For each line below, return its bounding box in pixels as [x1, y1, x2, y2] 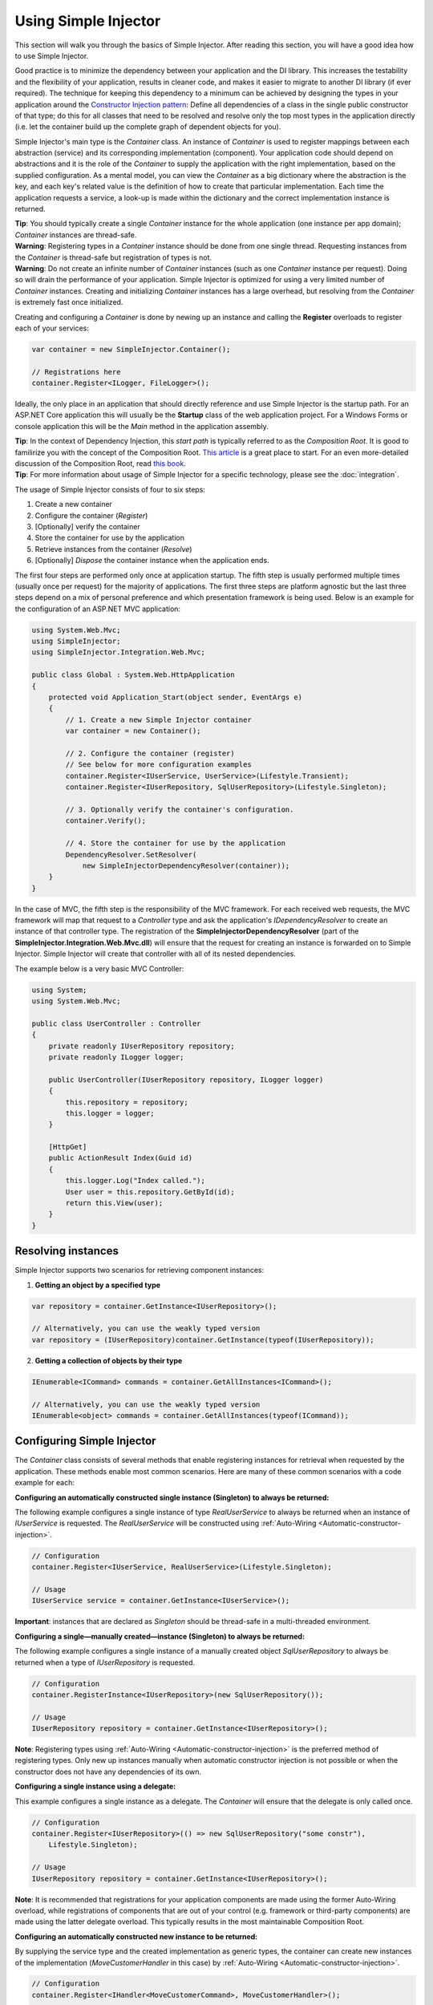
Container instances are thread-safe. [14, 229, 137, 240]
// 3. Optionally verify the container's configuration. [65, 804, 294, 814]
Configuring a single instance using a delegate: [14, 1781, 176, 1792]
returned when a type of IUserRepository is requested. [14, 1657, 196, 1667]
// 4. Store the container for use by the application [65, 839, 286, 848]
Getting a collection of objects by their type [34, 1355, 183, 1365]
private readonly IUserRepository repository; [48, 1041, 236, 1051]
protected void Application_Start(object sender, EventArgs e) [48, 693, 303, 702]
